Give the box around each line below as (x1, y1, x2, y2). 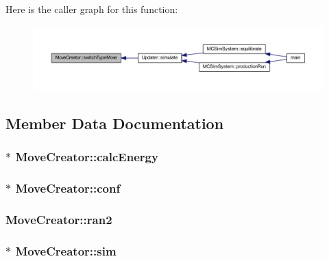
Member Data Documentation (5, 112, 224, 133)
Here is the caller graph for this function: (5, 2, 178, 16)
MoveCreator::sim (15, 242, 117, 259)
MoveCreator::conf (15, 180, 121, 197)
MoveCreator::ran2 (5, 210, 112, 228)
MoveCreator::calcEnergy (15, 148, 158, 165)
